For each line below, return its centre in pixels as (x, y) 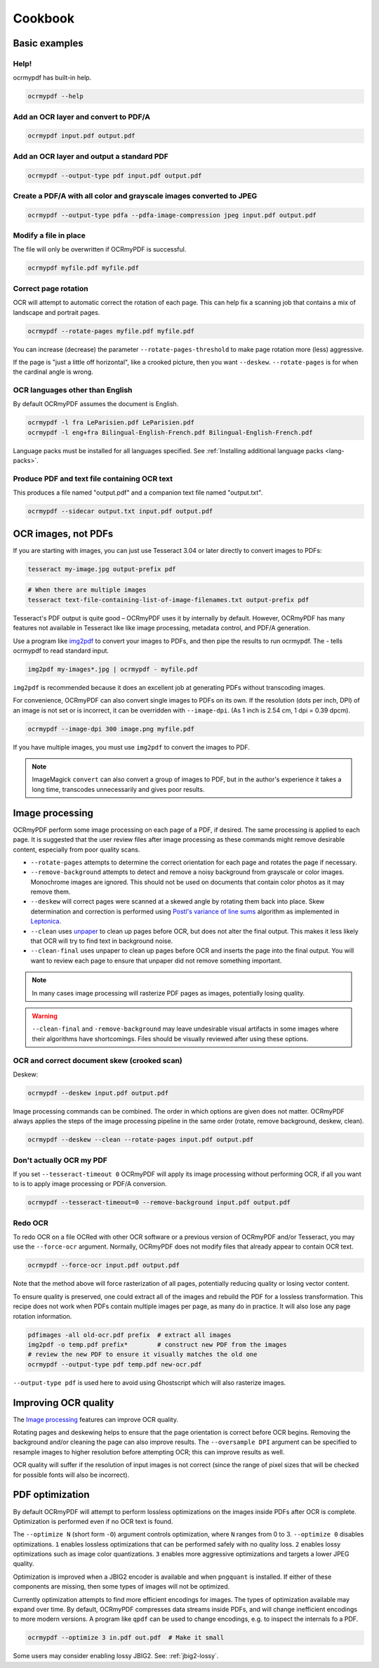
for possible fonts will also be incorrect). (71, 1475)
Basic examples (48, 43)
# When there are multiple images (87, 590)
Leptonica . (46, 921)
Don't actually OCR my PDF (60, 1160)
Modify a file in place (49, 235)
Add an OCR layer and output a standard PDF (91, 156)
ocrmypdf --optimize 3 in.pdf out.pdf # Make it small (126, 1638)
